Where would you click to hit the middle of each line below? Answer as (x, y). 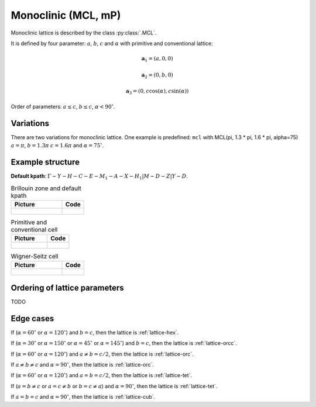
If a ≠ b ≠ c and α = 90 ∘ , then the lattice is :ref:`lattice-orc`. (83, 364)
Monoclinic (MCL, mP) (66, 15)
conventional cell (34, 229)
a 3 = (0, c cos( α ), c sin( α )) (157, 92)
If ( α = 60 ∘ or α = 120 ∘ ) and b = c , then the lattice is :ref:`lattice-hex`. (95, 332)
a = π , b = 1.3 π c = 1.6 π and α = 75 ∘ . (57, 145)
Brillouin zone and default (46, 188)
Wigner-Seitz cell (35, 256)
